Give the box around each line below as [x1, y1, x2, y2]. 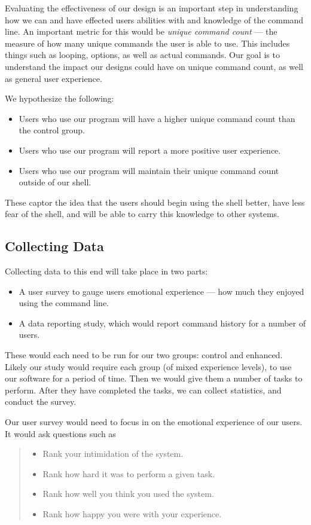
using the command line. [19, 297, 109, 309]
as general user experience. [5, 72, 102, 84]
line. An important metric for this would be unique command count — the [5, 25, 278, 38]
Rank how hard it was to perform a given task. [42, 467, 215, 480]
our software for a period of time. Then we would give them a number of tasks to [5, 372, 303, 384]
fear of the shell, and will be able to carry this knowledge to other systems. [5, 207, 280, 220]
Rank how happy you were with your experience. [42, 508, 222, 520]
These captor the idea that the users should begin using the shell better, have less [5, 196, 305, 208]
